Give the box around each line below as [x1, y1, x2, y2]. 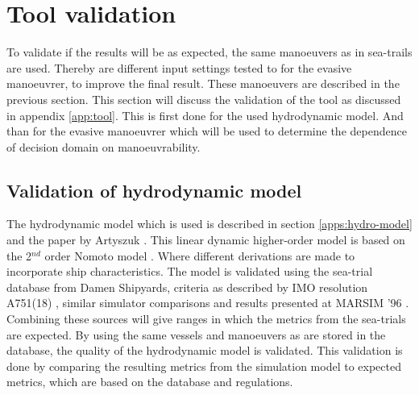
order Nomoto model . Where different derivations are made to [44, 247, 355, 264]
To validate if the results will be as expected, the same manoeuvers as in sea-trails [6, 44, 413, 60]
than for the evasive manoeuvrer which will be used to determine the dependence [6, 123, 407, 139]
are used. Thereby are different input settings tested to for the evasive [6, 59, 352, 76]
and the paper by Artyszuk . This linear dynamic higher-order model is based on [6, 231, 405, 248]
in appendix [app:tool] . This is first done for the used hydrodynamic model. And [6, 106, 404, 123]
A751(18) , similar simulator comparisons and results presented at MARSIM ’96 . [6, 294, 409, 311]
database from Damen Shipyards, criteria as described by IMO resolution [6, 278, 368, 295]
